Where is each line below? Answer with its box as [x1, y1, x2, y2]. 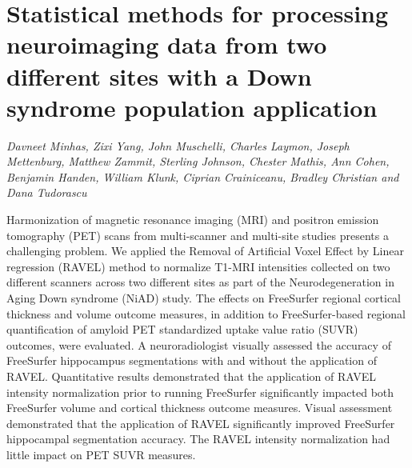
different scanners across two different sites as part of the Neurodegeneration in [6, 274, 394, 290]
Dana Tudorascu [6, 184, 87, 201]
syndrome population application [6, 90, 378, 123]
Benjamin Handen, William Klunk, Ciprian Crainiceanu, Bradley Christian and [6, 168, 399, 185]
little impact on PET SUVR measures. [6, 446, 196, 462]
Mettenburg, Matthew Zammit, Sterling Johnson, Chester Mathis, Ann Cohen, [6, 153, 390, 170]
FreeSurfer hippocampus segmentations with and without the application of [6, 352, 377, 369]
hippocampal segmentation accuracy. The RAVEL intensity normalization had [6, 430, 390, 447]
